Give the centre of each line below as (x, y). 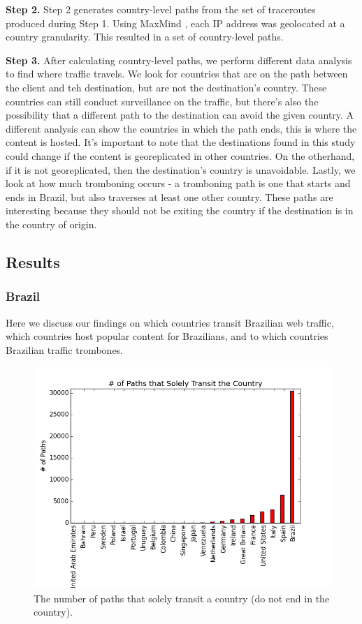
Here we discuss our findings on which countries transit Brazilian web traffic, (170, 322)
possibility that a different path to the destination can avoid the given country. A (180, 115)
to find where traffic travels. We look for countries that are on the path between (177, 74)
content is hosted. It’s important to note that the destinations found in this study (181, 142)
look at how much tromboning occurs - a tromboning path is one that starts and (178, 183)
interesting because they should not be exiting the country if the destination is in (180, 210)
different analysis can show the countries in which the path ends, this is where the (181, 128)
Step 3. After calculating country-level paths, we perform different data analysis (179, 60)
